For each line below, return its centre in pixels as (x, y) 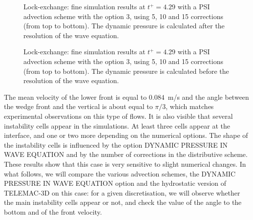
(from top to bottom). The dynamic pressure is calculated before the (126, 71)
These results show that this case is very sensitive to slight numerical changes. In (125, 164)
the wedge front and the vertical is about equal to (78, 106)
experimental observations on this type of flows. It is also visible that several (118, 116)
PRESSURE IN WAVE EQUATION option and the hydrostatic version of (115, 183)
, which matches (190, 106)
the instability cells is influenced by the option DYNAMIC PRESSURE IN (116, 144)
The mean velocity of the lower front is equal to (75, 97)
